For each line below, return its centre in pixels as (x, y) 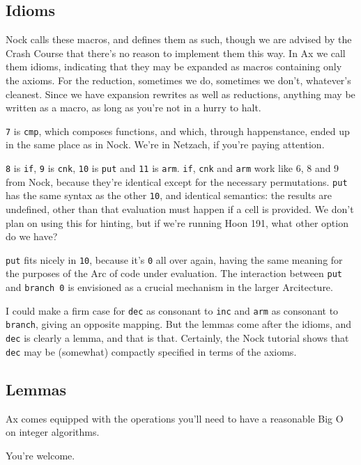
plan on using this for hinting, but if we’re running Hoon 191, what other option (177, 222)
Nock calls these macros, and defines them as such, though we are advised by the (179, 39)
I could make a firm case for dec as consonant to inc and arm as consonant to (172, 310)
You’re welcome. (40, 455)
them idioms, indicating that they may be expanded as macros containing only (174, 66)
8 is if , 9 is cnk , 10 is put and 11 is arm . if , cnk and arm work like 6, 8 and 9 (172, 168)
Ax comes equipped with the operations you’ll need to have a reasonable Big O (175, 418)
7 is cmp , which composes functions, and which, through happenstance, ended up (178, 131)
